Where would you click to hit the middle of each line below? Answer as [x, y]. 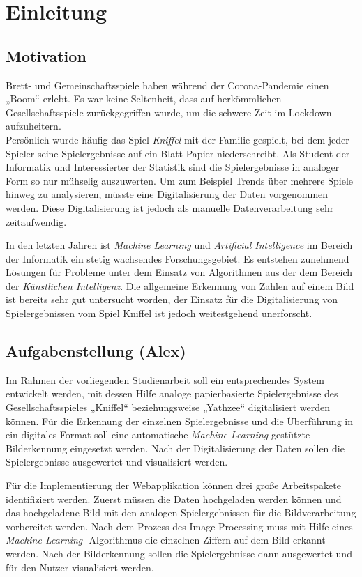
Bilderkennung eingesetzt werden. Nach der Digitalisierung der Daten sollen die [175, 448]
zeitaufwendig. [36, 221]
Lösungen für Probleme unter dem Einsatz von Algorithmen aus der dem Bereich [179, 272]
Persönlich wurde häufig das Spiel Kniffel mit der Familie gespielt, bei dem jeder [178, 139]
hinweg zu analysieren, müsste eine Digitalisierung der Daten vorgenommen [167, 194]
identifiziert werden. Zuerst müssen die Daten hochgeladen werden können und [174, 499]
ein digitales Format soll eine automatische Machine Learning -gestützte [158, 434]
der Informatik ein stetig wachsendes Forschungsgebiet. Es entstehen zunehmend [178, 258]
